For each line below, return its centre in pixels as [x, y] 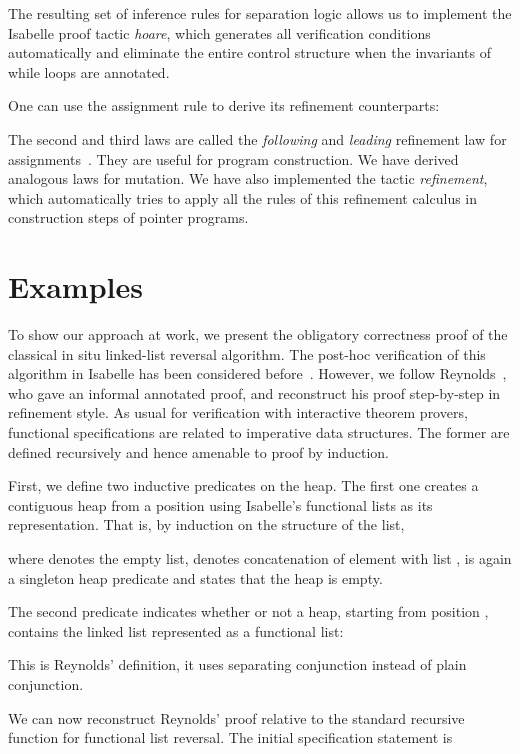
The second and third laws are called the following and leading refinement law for [257, 138]
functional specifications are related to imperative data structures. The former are [259, 432]
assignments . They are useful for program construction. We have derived [233, 158]
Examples [75, 286]
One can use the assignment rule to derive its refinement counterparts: [224, 105]
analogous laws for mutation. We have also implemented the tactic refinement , [248, 178]
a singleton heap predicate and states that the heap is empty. [195, 577]
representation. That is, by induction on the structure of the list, [206, 524]
